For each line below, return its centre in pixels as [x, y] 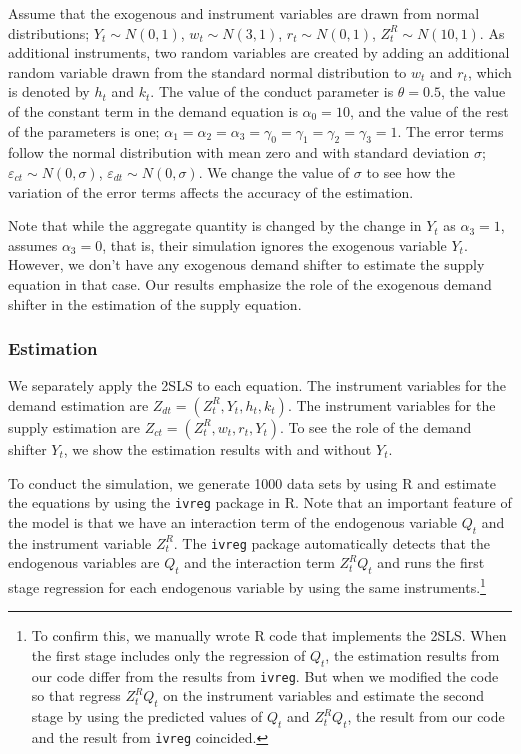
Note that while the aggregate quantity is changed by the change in [215, 225]
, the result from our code [426, 716]
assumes [33, 244]
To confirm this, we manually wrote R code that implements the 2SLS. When [269, 635]
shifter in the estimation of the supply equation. [155, 303]
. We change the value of [274, 171]
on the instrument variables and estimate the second [324, 695]
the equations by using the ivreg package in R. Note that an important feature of [260, 502]
